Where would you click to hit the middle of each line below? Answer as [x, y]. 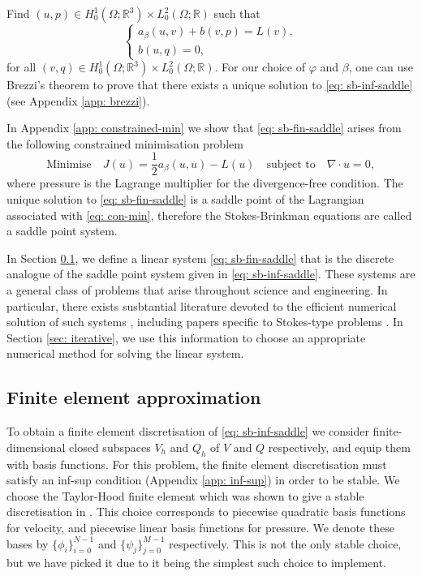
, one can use [381, 67]
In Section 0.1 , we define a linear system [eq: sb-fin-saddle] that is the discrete [200, 258]
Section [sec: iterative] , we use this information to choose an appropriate [186, 337]
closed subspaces [110, 447]
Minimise [69, 164]
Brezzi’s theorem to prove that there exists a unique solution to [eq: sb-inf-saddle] [210, 85]
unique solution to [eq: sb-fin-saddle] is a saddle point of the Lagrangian [185, 199]
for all [22, 67]
